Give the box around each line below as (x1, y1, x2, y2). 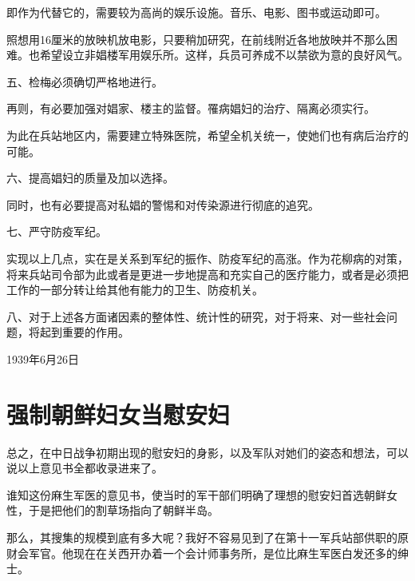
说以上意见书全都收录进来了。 (6, 460, 163, 476)
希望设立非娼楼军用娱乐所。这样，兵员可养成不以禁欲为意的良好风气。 (39, 46, 409, 63)
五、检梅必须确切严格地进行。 (6, 73, 163, 90)
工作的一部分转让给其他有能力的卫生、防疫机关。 (6, 281, 263, 298)
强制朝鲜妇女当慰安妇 (6, 397, 231, 430)
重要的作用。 (61, 324, 129, 340)
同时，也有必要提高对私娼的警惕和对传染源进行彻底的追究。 (6, 196, 319, 213)
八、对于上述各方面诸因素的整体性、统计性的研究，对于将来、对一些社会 (6, 308, 386, 324)
